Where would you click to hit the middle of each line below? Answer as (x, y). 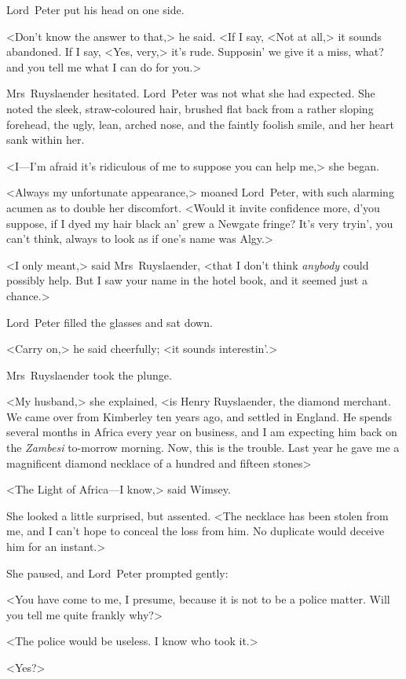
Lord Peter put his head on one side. (95, 9)
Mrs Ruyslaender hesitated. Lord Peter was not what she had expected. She (191, 93)
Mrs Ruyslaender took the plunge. (89, 374)
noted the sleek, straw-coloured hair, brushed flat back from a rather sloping (190, 108)
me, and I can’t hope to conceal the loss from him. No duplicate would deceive (196, 531)
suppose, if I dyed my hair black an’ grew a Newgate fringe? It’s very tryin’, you (200, 223)
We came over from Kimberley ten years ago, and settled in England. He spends (199, 416)
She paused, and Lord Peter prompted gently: (117, 573)
